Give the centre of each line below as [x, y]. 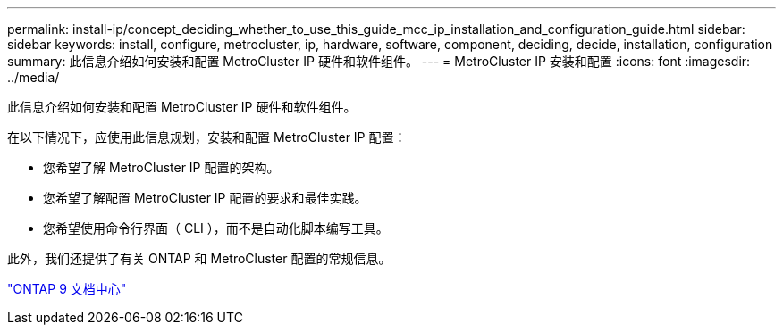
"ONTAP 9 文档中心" [67, 289]
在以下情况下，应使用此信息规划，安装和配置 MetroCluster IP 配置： [207, 137]
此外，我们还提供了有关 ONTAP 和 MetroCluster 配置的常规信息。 [199, 258]
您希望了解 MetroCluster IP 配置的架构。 [161, 167]
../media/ [34, 77]
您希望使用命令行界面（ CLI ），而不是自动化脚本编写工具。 [216, 228]
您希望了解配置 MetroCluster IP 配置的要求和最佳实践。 [205, 198]
